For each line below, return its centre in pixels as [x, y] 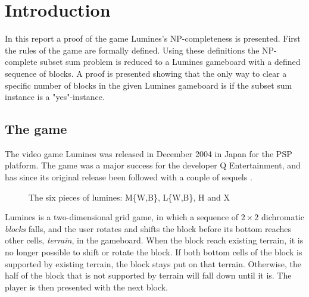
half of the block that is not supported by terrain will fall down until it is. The [148, 275]
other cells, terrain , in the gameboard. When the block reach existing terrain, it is [154, 240]
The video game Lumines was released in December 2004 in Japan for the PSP [149, 153]
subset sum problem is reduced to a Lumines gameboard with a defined [170, 62]
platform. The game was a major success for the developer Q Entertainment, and [153, 165]
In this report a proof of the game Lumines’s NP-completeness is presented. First [153, 38]
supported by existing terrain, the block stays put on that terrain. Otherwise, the [153, 263]
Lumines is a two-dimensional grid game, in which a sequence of [122, 217]
